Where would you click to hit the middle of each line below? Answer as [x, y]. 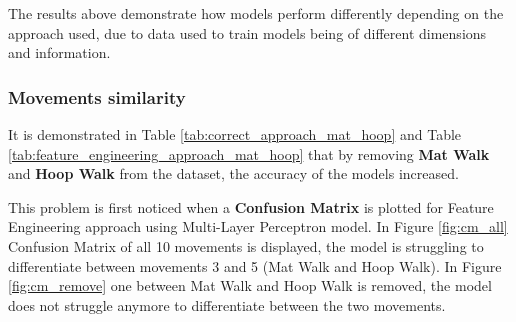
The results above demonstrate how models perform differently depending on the [256, 13]
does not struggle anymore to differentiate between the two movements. [227, 304]
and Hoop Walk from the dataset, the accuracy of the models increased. [233, 173]
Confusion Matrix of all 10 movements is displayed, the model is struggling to [246, 245]
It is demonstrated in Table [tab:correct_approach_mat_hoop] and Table [235, 134]
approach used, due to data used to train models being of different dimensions [247, 32]
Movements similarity [97, 96]
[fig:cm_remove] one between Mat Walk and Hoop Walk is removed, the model [250, 285]
